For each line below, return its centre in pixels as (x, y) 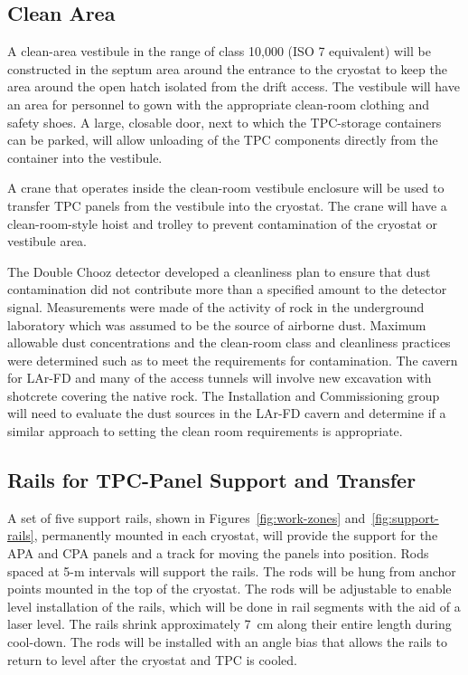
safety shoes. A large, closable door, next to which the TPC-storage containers (225, 122)
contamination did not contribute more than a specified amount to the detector (227, 289)
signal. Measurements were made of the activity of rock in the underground (216, 306)
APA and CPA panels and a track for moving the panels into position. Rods (218, 553)
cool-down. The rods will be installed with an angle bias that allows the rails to (227, 642)
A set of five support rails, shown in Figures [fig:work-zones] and (187, 517)
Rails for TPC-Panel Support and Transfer (212, 480)
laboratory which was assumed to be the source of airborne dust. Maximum (217, 324)
